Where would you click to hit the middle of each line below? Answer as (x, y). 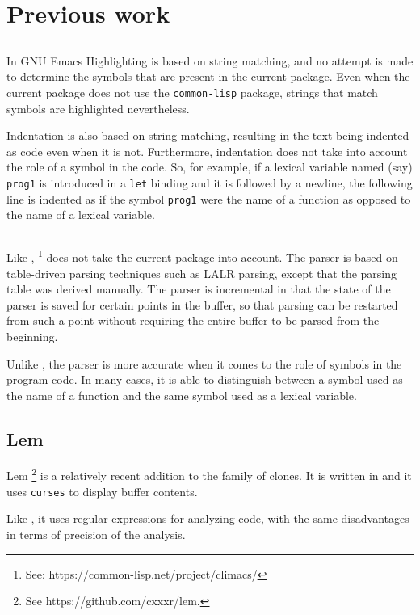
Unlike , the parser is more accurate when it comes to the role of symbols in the (204, 363)
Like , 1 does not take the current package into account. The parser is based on (202, 256)
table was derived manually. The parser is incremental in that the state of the (199, 289)
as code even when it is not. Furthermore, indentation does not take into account (207, 151)
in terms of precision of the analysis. (96, 534)
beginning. (32, 336)
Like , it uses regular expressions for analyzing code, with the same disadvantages (208, 518)
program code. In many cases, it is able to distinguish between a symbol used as (205, 379)
